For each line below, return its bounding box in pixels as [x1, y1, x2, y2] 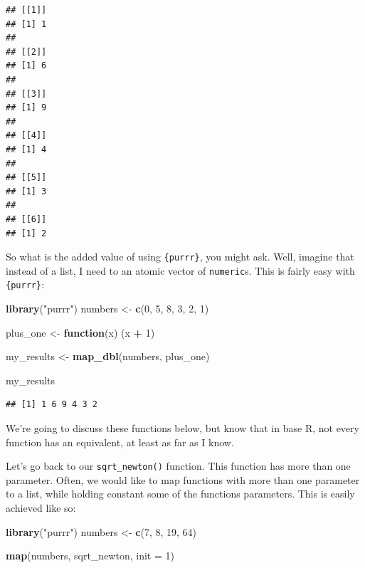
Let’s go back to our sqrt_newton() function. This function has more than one [6, 458, 351, 473]
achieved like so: [6, 500, 76, 515]
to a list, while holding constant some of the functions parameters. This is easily [6, 486, 355, 501]
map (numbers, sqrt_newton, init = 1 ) [6, 548, 174, 563]
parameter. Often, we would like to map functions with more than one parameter [6, 472, 360, 487]
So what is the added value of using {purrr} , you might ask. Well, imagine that [6, 249, 354, 264]
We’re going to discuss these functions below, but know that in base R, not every [6, 421, 359, 436]
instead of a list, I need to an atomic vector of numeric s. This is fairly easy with [6, 263, 355, 278]
